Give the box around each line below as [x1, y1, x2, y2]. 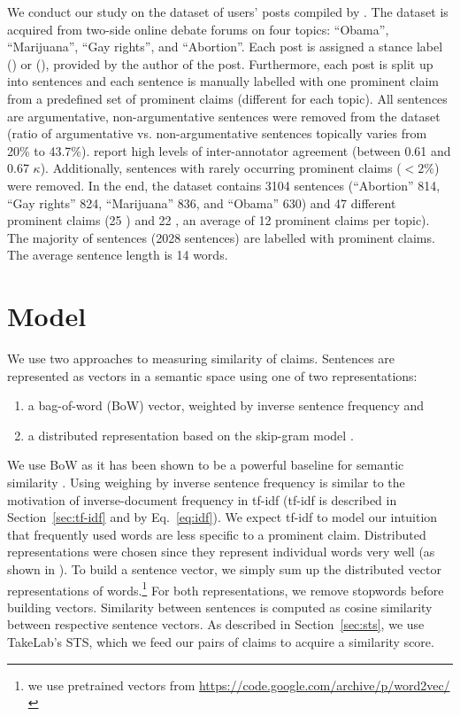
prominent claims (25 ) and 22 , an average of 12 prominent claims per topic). [7, 211, 430, 230]
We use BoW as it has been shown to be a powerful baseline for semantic [7, 455, 404, 474]
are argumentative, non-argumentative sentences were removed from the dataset [7, 106, 441, 125]
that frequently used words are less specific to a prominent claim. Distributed [7, 525, 426, 543]
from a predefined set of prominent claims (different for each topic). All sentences [7, 89, 448, 107]
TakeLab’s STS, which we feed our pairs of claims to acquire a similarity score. [7, 633, 434, 650]
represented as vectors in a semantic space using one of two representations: [7, 366, 418, 385]
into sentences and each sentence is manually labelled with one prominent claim [7, 72, 439, 90]
